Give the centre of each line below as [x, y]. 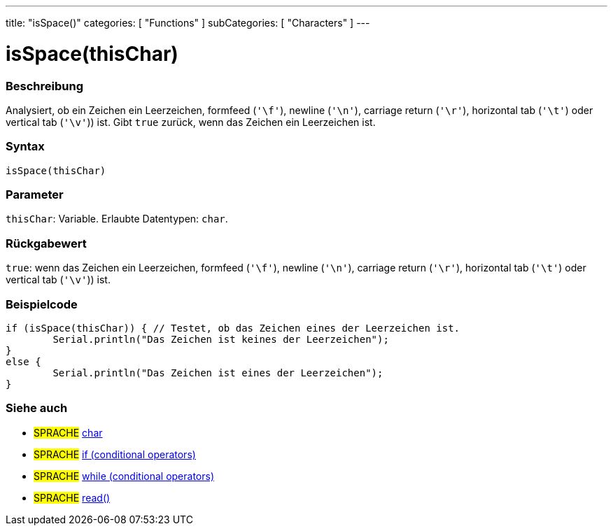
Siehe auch [37, 408]
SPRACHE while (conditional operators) [124, 476]
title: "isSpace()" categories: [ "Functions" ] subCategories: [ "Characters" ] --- [188, 23]
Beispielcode [42, 304]
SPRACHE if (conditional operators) [115, 454]
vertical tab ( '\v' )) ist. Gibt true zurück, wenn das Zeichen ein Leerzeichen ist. [191, 122]
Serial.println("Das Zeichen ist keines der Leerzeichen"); [221, 339]
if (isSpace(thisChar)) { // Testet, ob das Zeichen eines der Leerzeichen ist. [233, 328]
